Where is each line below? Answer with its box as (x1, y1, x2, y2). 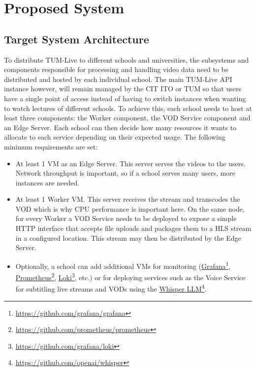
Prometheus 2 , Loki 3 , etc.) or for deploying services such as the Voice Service (15, 271, 246, 282)
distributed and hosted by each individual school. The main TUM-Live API (4, 74, 232, 84)
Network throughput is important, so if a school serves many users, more (15, 168, 235, 178)
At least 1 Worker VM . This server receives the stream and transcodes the (15, 194, 240, 204)
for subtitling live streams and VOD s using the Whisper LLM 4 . (15, 282, 207, 294)
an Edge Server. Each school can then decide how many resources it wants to (4, 122, 237, 132)
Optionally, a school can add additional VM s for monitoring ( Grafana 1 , (15, 259, 231, 271)
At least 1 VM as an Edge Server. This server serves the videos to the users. (15, 158, 246, 168)
